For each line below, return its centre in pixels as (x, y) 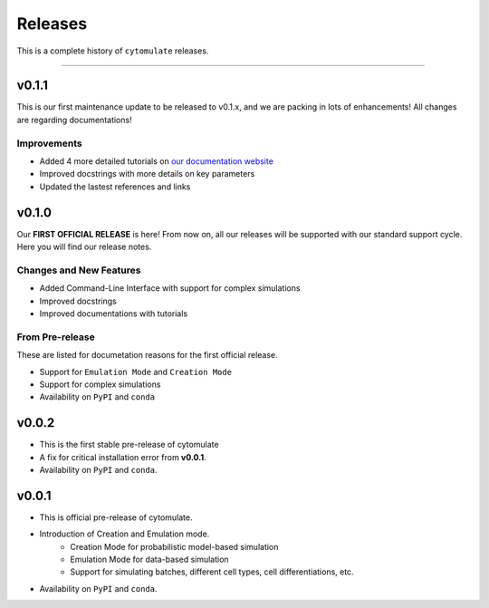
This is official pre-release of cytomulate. (116, 517)
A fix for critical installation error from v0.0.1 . (123, 457)
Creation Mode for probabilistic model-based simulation (174, 546)
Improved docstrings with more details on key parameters (147, 174)
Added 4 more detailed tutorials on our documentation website (156, 161)
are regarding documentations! (74, 120)
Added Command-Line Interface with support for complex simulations (170, 288)
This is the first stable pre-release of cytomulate (129, 445)
